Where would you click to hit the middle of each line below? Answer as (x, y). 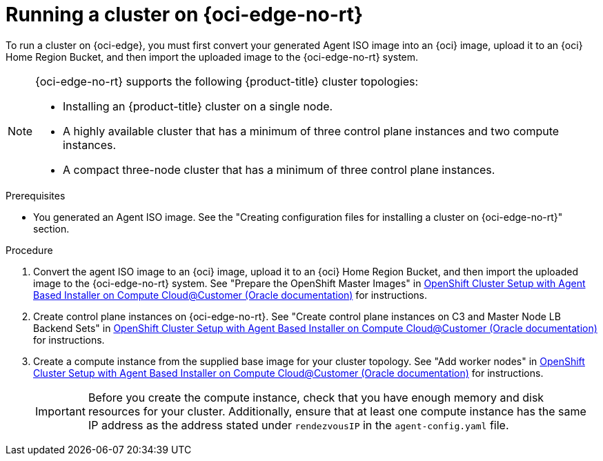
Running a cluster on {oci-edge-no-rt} (185, 14)
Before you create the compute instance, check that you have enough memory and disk (316, 397)
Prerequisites (36, 195)
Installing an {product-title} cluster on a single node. (198, 106)
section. (51, 228)
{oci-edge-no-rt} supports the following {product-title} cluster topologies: (227, 81)
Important (60, 411)
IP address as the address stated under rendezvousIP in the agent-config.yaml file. (298, 425)
